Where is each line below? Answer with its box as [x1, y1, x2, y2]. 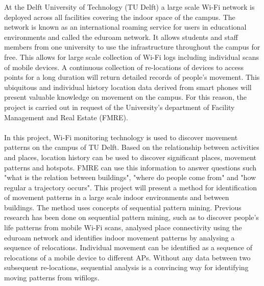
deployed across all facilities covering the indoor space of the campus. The [4, 11, 235, 22]
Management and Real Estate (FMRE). [4, 112, 128, 122]
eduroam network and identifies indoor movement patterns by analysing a [4, 232, 235, 243]
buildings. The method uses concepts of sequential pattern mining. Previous [4, 202, 242, 212]
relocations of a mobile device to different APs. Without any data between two [4, 252, 251, 262]
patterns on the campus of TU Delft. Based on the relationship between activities [4, 142, 259, 152]
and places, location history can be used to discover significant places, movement [4, 151, 257, 162]
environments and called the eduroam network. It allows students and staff [4, 31, 238, 42]
